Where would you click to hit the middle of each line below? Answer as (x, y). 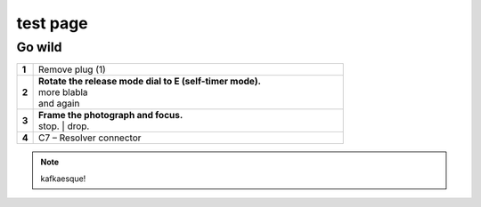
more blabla (63, 92)
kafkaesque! (63, 179)
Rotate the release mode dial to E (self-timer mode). (150, 82)
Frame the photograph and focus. (111, 115)
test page (52, 23)
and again (59, 104)
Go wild (39, 47)
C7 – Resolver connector (90, 138)
